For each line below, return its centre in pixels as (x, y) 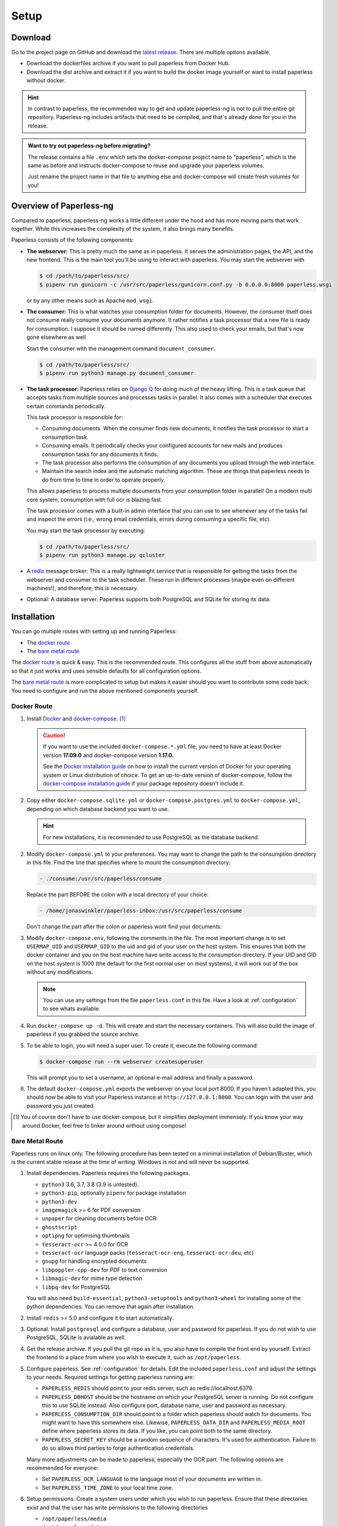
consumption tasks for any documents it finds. (100, 454)
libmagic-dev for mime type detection (92, 1278)
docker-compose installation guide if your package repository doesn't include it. (144, 784)
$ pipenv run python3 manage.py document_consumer (117, 373)
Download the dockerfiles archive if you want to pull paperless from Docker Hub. (128, 63)
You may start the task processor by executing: (86, 530)
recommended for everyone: (63, 1467)
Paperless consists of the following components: (73, 240)
